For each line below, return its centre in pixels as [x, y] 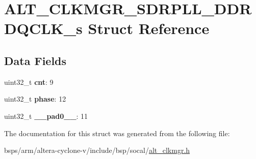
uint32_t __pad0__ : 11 [46, 116]
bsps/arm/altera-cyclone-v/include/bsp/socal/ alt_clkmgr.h [97, 150]
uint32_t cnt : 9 [29, 82]
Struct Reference [149, 28]
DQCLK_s [43, 28]
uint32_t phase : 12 [35, 99]
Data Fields [35, 60]
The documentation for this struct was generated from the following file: [117, 133]
